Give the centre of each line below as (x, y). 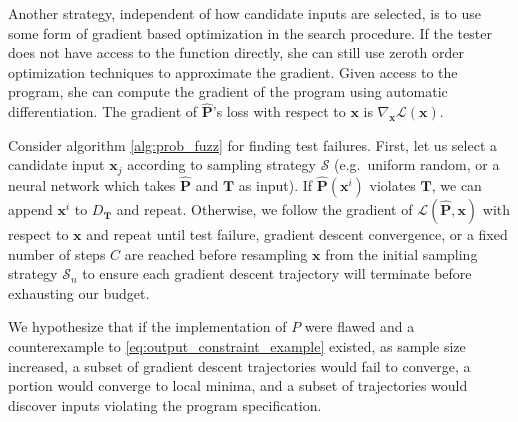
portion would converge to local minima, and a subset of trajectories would (238, 385)
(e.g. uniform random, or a (417, 164)
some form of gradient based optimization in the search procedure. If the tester (250, 32)
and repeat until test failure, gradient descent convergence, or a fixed (297, 234)
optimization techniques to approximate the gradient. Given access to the (233, 71)
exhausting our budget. (79, 292)
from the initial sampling (401, 253)
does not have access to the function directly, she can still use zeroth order (236, 52)
